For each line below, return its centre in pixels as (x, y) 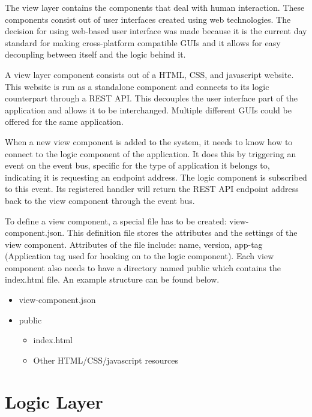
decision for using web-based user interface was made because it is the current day (156, 31)
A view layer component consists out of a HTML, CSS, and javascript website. (149, 74)
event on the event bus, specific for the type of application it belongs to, (137, 165)
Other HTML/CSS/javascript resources (106, 360)
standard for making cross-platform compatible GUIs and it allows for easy (143, 42)
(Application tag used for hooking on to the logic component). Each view (139, 256)
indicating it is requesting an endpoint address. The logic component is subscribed (156, 177)
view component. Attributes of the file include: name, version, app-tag (134, 244)
